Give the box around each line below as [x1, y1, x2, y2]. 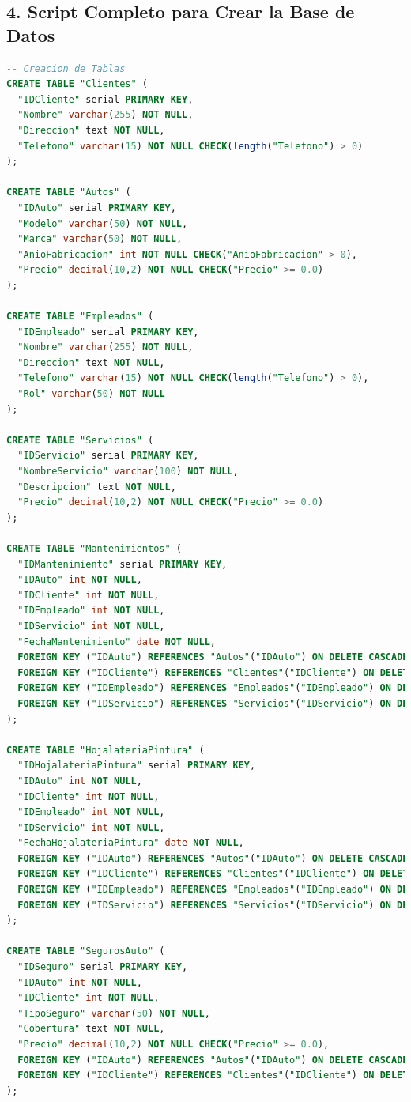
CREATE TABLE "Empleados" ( [6, 311, 154, 323]
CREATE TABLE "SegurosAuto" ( [6, 945, 165, 957]
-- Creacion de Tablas [6, 62, 126, 74]
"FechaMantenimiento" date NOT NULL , [17, 636, 216, 647]
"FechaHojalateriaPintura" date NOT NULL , [17, 837, 244, 849]
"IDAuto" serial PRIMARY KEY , [17, 202, 176, 213]
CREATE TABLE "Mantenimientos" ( [6, 543, 182, 554]
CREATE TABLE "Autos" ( [6, 187, 131, 198]
